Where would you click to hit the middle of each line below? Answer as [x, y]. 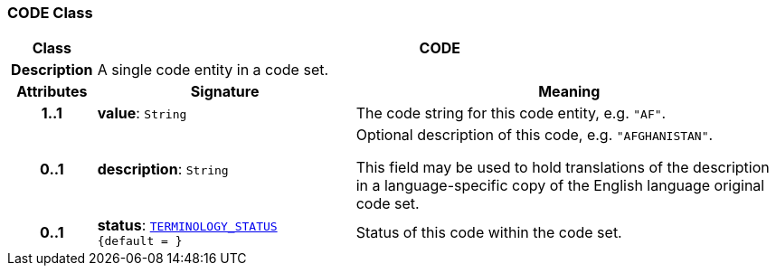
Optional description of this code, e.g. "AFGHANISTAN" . [535, 135]
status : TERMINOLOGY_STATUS [187, 226]
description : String [163, 169]
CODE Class [50, 13]
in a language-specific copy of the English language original [560, 186]
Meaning [569, 92]
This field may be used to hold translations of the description [563, 168]
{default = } [140, 241]
